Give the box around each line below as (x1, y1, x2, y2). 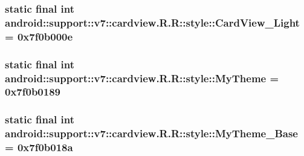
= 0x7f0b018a (5, 140, 73, 155)
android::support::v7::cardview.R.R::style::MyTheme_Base (5, 126, 298, 141)
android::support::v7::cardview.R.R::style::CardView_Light (5, 15, 300, 30)
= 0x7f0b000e (5, 28, 73, 44)
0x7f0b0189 (5, 84, 60, 99)
